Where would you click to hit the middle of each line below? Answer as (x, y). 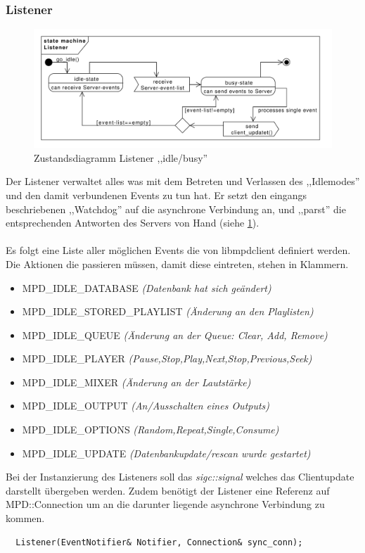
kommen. (25, 518)
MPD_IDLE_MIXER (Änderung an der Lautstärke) (136, 382)
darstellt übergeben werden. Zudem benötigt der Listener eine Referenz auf (168, 490)
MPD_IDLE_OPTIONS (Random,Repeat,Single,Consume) (151, 430)
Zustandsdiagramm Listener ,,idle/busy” (121, 157)
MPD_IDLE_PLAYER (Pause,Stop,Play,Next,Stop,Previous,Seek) (167, 358)
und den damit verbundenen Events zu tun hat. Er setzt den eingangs (156, 195)
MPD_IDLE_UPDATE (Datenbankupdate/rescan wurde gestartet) (166, 453)
